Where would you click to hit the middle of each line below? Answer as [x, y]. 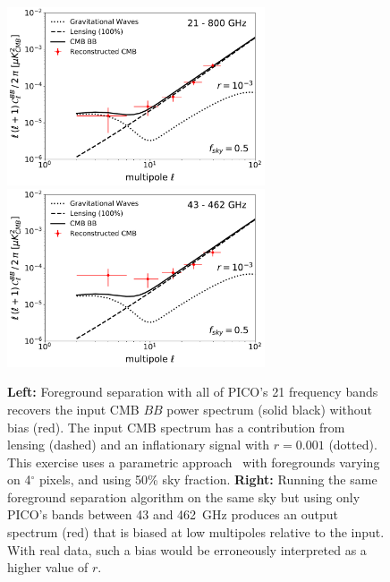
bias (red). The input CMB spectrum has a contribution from [176, 427]
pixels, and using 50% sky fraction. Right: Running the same [208, 479]
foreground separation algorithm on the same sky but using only [184, 496]
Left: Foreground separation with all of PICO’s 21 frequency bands [193, 392]
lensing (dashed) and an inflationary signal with [139, 445]
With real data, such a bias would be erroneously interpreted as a [187, 549]
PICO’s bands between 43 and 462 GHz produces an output [173, 514]
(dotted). [353, 445]
